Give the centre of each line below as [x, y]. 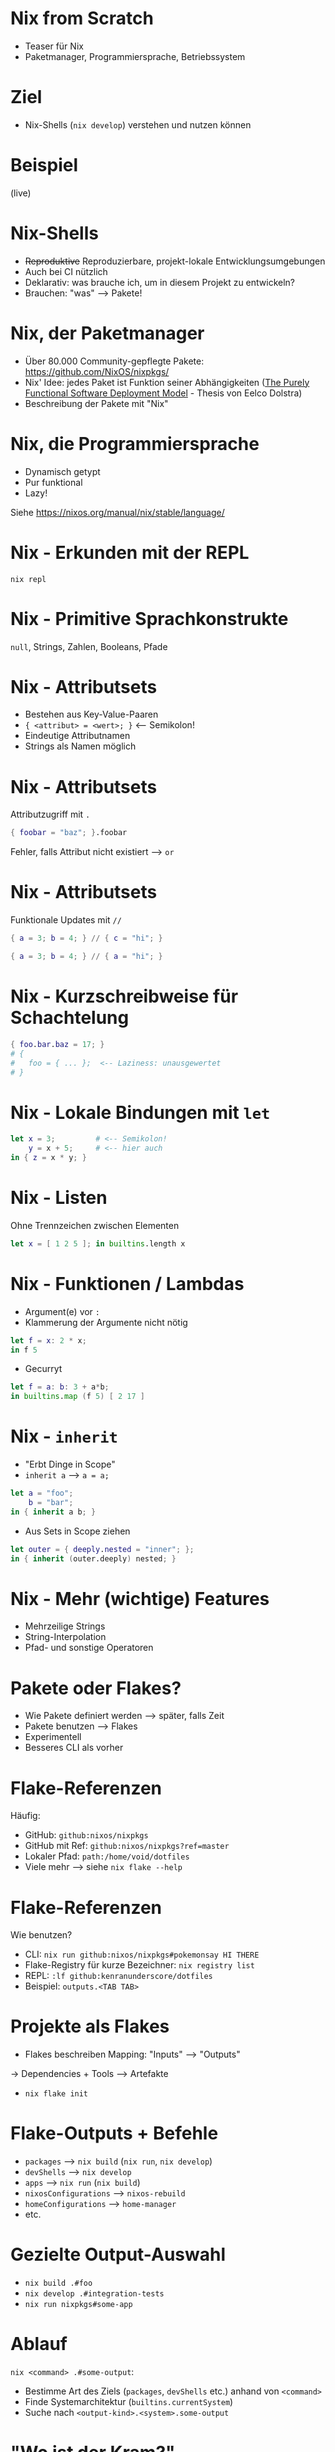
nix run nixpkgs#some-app [78, 2305]
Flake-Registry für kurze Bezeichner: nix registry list [139, 1965]
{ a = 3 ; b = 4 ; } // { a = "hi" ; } [86, 957]
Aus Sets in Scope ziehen [77, 1531]
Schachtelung [70, 1018]
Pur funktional [53, 482]
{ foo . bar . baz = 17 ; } [57, 1044]
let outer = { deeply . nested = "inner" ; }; [102, 1549]
